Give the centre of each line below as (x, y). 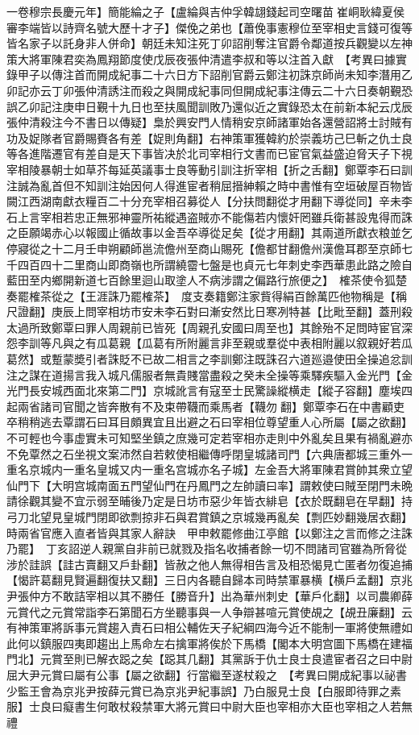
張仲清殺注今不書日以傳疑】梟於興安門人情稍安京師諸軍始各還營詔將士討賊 (204, 122)
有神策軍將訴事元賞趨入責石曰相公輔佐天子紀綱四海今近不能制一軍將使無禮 (204, 627)
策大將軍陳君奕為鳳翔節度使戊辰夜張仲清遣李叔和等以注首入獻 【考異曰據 (201, 58)
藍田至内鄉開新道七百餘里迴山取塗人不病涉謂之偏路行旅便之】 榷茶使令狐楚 (207, 280)
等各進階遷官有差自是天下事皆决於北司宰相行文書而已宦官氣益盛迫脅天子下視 (209, 154)
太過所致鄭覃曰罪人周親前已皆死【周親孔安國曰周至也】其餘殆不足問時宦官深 (209, 327)
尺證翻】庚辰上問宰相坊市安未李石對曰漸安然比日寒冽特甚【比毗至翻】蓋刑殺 (209, 311)
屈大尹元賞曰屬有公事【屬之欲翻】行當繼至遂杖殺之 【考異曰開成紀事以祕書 (207, 674)
